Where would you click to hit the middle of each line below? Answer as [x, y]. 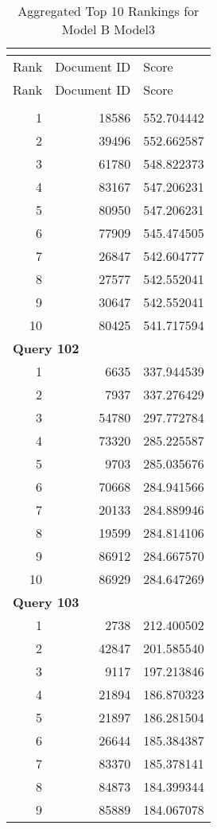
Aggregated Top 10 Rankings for [108, 11]
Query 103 [46, 602]
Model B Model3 [108, 29]
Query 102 [46, 348]
